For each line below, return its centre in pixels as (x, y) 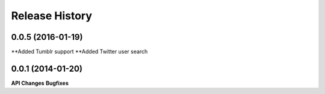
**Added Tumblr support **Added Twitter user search (79, 52)
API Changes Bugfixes (40, 83)
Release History (52, 16)
